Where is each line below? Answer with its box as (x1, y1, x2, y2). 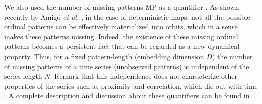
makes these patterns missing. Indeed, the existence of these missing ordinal (4, 31, 238, 41)
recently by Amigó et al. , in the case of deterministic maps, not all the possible (4, 11, 250, 22)
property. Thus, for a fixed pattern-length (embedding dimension (4, 50, 204, 61)
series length (4, 71, 42, 81)
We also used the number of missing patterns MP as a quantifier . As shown (4, 2, 239, 12)
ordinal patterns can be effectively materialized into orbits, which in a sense (4, 21, 238, 32)
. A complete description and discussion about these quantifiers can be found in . (4, 90, 254, 101)
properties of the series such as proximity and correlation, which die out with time (4, 80, 258, 91)
